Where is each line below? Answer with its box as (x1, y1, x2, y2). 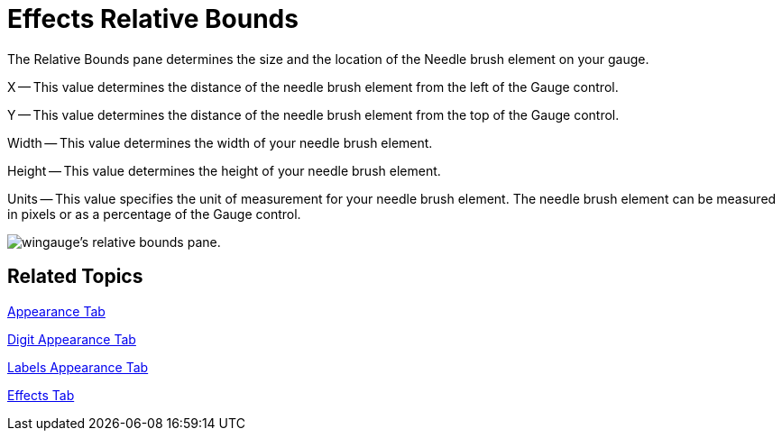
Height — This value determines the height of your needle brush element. (7, 162, 441, 178)
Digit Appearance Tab (7, 331, 136, 347)
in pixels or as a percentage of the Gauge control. (7, 205, 301, 222)
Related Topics (7, 265, 143, 288)
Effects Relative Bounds (7, 4, 299, 34)
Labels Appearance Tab (7, 359, 149, 375)
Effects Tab (7, 387, 75, 403)
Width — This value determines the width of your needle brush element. (7, 134, 433, 151)
